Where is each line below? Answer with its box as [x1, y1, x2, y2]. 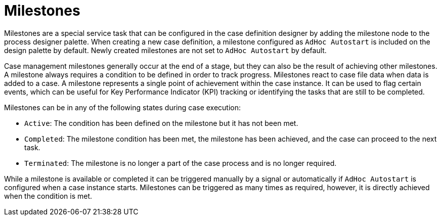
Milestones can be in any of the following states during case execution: [4, 103, 241, 112]
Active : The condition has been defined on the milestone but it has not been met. [24, 118, 298, 127]
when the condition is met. [4, 191, 93, 200]
